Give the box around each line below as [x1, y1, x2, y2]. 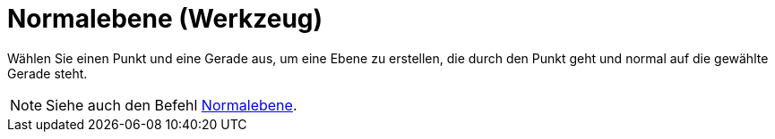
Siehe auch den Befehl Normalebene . [46, 95, 297, 114]
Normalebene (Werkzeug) [7, 4, 323, 34]
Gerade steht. [7, 65, 88, 81]
